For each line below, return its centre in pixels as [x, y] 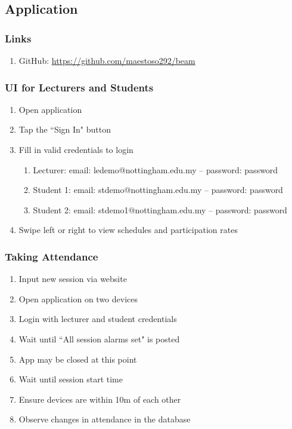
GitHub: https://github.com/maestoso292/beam [107, 60]
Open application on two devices [78, 298]
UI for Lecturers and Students [79, 87]
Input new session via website [73, 279]
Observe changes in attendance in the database [105, 419]
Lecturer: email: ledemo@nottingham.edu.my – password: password [156, 169]
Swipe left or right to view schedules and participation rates [128, 230]
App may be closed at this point [78, 359]
